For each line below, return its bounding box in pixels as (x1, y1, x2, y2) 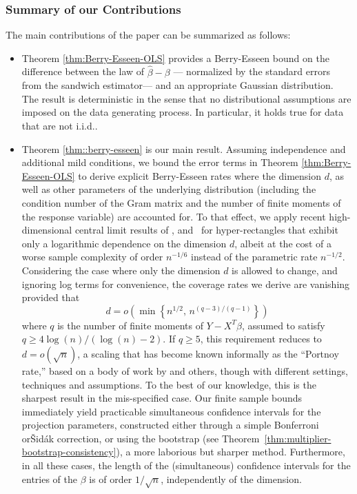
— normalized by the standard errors (173, 64, 330, 79)
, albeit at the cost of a (234, 236, 332, 250)
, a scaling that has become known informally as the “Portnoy (77, 346, 339, 360)
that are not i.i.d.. (21, 119, 98, 132)
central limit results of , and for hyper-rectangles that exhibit (74, 223, 338, 237)
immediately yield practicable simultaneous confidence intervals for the (21, 404, 321, 418)
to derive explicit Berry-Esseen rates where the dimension (78, 168, 322, 183)
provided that (21, 290, 80, 305)
